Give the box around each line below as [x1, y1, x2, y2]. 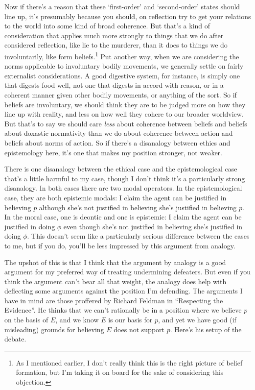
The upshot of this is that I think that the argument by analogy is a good [4, 257, 226, 267]
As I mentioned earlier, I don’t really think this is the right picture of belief [16, 357, 243, 367]
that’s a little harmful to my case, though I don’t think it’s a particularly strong [4, 173, 245, 183]
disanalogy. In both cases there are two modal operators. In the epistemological [4, 183, 242, 193]
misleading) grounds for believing [4, 324, 104, 334]
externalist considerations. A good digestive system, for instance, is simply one [4, 70, 240, 80]
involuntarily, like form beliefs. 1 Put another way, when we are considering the [4, 49, 239, 61]
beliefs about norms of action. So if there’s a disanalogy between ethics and [4, 137, 231, 147]
